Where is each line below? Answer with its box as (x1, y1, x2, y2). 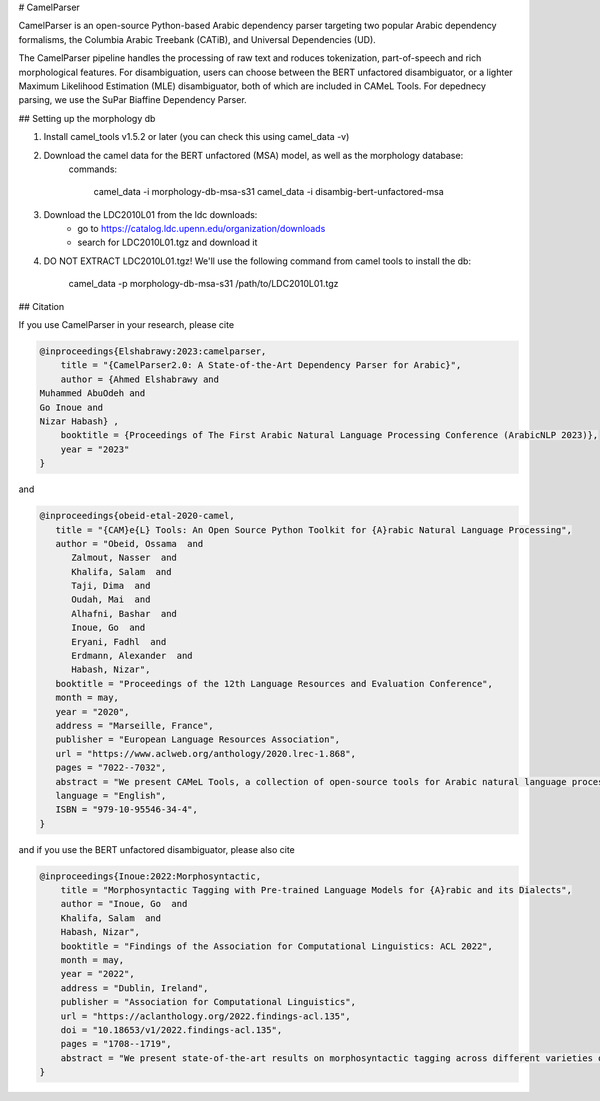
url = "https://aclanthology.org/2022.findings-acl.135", (60, 1010, 351, 1022)
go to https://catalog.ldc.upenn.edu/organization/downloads (77, 223, 326, 235)
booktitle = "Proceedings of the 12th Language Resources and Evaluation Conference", (55, 678, 494, 689)
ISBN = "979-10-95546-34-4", (55, 804, 199, 815)
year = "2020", (55, 706, 130, 717)
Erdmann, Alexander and (71, 650, 194, 662)
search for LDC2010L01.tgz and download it (77, 236, 258, 249)
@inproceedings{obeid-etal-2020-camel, (39, 510, 235, 522)
